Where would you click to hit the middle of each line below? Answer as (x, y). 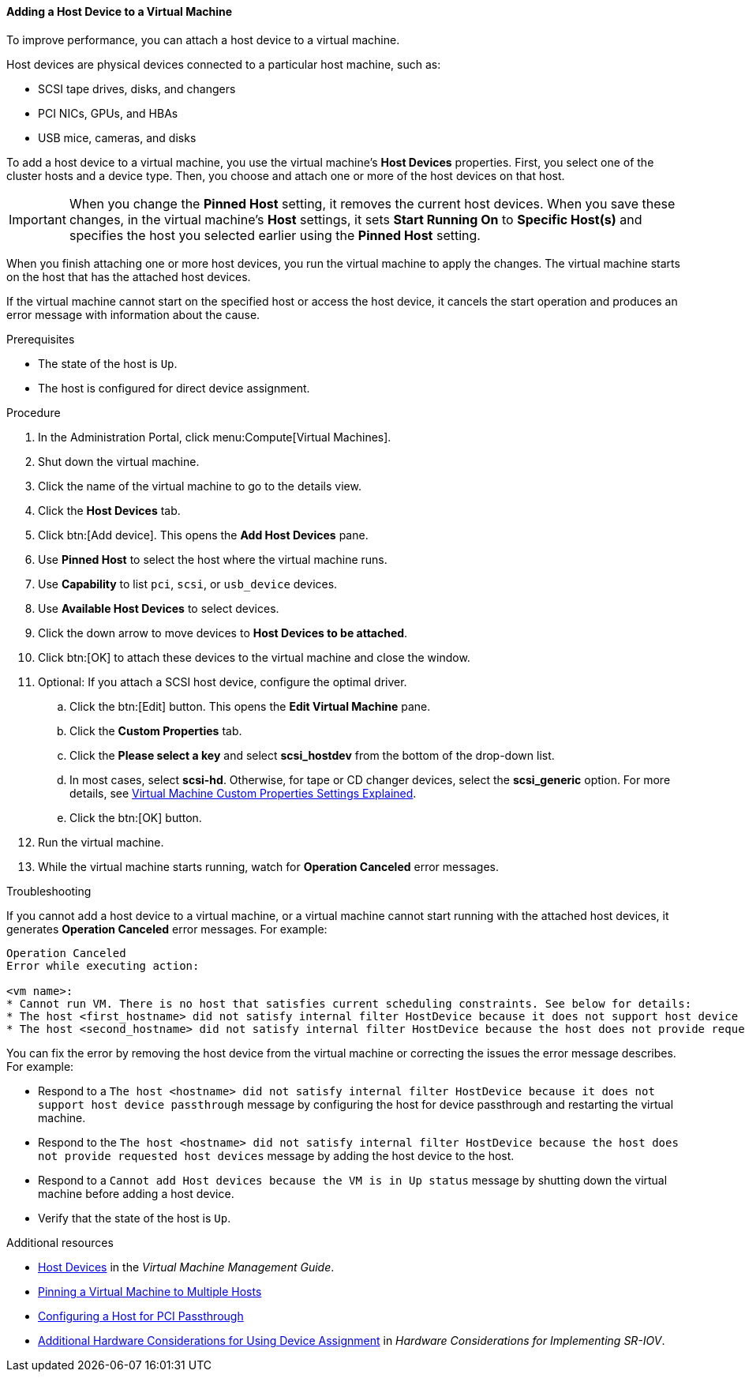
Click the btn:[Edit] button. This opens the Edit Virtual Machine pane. (250, 706)
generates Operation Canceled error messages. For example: (167, 929)
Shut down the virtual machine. (119, 461)
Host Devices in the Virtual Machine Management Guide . (186, 1267)
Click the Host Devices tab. (109, 510)
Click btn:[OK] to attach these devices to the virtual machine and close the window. (254, 657)
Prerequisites (41, 339)
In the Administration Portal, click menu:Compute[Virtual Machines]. (215, 437)
